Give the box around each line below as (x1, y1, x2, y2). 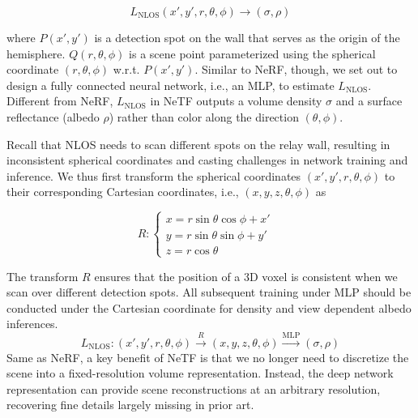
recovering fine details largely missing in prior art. (6, 396, 254, 413)
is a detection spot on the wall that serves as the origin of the (94, 29, 400, 45)
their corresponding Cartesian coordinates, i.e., (6, 183, 239, 200)
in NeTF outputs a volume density (150, 92, 322, 109)
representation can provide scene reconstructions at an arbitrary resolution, (6, 380, 381, 397)
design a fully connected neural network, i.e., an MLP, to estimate (6, 76, 335, 93)
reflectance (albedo (6, 108, 100, 125)
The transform (6, 267, 79, 284)
